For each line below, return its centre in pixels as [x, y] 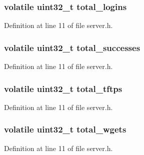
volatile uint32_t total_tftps [63, 88]
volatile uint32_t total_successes [72, 47]
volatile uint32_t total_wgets [65, 129]
